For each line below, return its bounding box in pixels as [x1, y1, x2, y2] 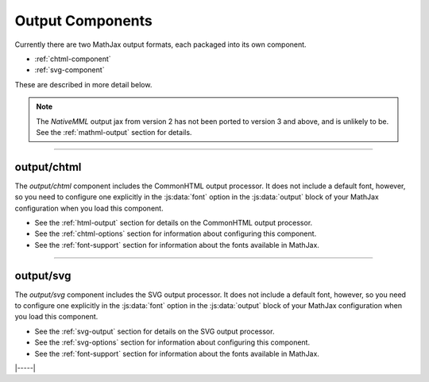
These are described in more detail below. [14, 79, 153, 89]
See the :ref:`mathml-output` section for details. [36, 127, 192, 137]
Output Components [14, 12, 153, 29]
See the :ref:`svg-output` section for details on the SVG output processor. [34, 326, 275, 336]
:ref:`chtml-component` [34, 54, 111, 64]
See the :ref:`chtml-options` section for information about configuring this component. [34, 229, 317, 238]
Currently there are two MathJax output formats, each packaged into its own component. [14, 40, 307, 49]
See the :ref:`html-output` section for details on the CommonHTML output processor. [34, 218, 313, 227]
